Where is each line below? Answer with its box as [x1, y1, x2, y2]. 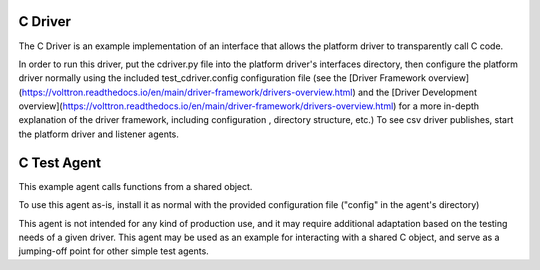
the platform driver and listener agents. [18, 128, 180, 140]
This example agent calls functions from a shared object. [18, 180, 253, 192]
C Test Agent [18, 154, 102, 171]
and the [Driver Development [358, 86, 477, 98]
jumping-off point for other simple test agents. [18, 245, 209, 257]
